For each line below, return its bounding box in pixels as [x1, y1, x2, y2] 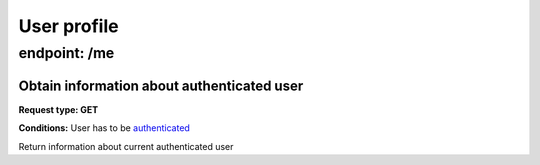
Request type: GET [18, 103, 99, 115]
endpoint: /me [18, 44, 115, 62]
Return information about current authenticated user [18, 140, 234, 152]
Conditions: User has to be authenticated [18, 122, 190, 134]
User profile [18, 15, 119, 37]
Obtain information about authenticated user [18, 77, 304, 94]
